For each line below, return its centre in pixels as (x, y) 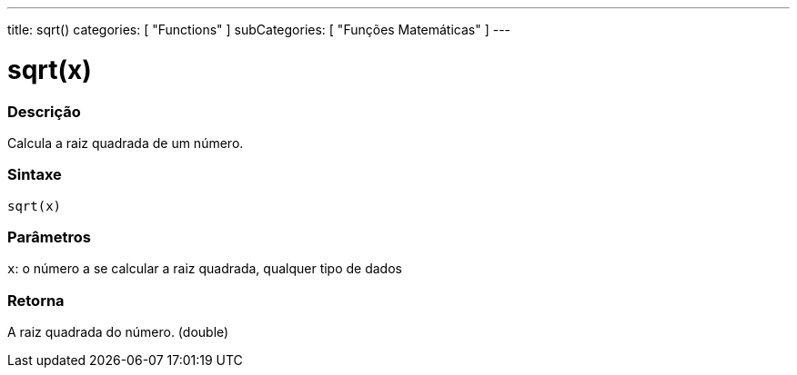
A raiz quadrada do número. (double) (118, 332)
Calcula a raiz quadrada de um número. (126, 143)
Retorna (36, 300)
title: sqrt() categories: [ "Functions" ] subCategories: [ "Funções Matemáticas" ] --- (259, 30)
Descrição (44, 111)
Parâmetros (49, 237)
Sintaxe (35, 175)
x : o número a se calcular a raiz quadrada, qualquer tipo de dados (205, 269)
